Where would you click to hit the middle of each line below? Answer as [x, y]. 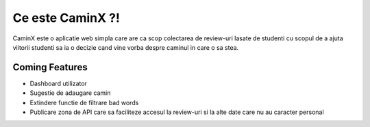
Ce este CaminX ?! [66, 18]
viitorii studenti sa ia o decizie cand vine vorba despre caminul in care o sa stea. [126, 47]
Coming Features [50, 67]
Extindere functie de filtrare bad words [84, 102]
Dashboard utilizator [58, 83]
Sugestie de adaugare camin [70, 93]
